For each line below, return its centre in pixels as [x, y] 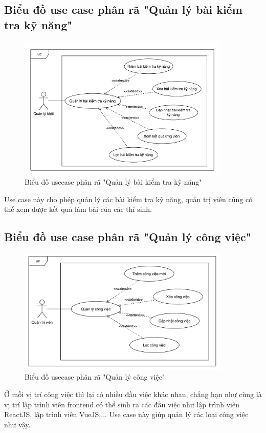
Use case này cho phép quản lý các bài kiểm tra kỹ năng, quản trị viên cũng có [128, 199]
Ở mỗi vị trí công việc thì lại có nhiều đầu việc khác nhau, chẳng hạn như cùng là [133, 394]
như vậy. [17, 424]
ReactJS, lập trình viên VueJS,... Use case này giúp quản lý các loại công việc [126, 414]
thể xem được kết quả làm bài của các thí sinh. [78, 209]
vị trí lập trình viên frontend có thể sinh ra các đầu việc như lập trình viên [122, 404]
